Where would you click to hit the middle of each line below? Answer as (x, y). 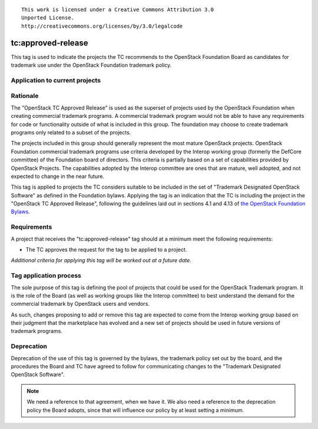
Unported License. (48, 18)
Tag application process (46, 276)
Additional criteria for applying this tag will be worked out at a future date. (101, 260)
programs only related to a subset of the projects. (71, 132)
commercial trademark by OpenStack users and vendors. (80, 304)
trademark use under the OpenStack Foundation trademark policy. (91, 65)
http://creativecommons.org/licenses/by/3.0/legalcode (102, 26)
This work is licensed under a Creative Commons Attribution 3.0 (118, 10)
